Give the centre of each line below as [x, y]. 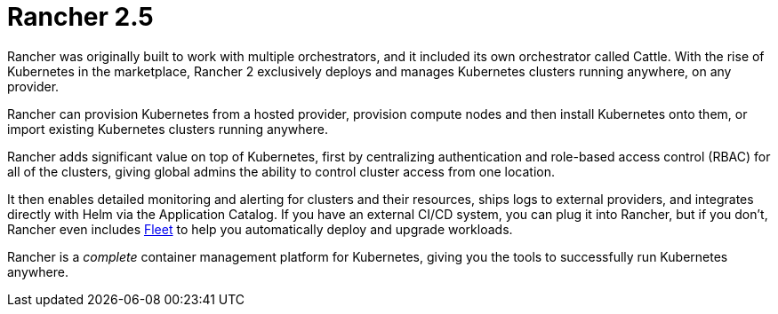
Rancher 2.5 [80, 17]
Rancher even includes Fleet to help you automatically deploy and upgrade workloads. [260, 229]
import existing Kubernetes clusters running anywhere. [168, 129]
